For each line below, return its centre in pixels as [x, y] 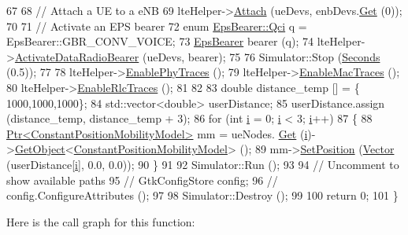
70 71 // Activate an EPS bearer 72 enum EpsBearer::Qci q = [157, 26]
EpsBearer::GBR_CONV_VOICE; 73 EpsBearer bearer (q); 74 [160, 41]
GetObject [40, 149]
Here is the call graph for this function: [101, 221]
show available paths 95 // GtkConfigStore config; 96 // [142, 180]
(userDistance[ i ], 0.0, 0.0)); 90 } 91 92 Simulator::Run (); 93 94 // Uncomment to [203, 164]
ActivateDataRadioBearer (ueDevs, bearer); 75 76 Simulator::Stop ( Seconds [197, 56]
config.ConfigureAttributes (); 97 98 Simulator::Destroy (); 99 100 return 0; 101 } [202, 195]
